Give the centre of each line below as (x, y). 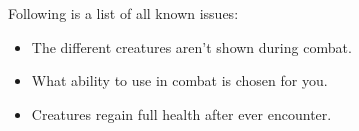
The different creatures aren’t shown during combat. (191, 46)
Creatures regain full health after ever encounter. (181, 113)
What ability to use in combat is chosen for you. (179, 80)
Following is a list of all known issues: (123, 13)
